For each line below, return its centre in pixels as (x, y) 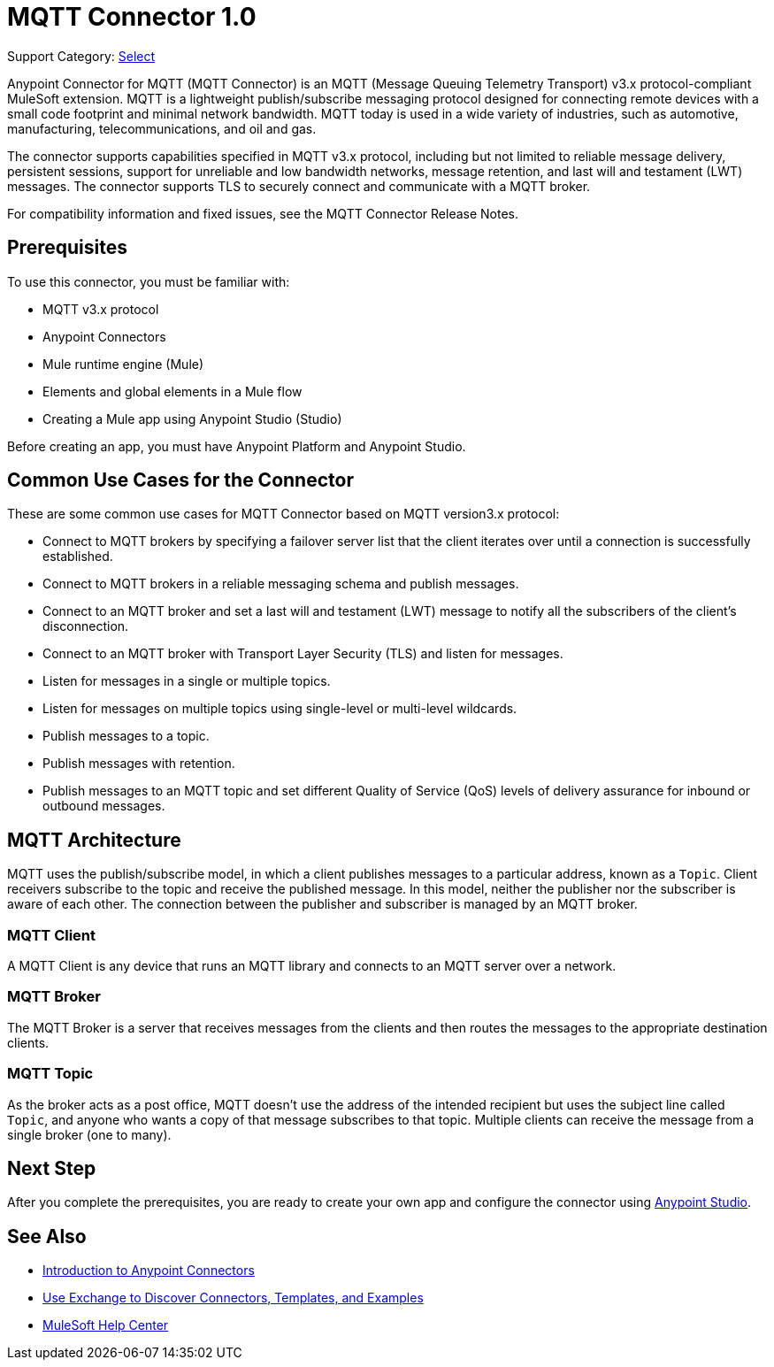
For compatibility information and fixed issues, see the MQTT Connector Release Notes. (263, 213)
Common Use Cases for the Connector (180, 480)
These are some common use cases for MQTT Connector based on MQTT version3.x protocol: (284, 514)
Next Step (52, 1168)
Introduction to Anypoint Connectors (149, 1271)
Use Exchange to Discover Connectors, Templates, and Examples (233, 1298)
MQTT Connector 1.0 (132, 17)
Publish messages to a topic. (126, 736)
